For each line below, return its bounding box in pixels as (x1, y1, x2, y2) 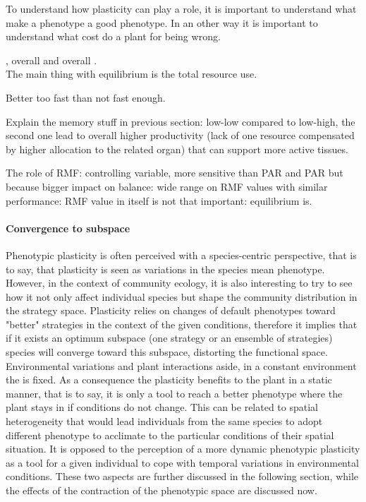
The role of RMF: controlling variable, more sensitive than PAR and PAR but (6, 165, 343, 180)
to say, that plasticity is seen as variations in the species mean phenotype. (6, 261, 325, 276)
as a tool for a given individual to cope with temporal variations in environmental (6, 455, 359, 470)
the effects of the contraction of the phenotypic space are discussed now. (6, 483, 317, 498)
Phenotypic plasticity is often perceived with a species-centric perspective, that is (6, 247, 357, 262)
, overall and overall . (6, 52, 97, 67)
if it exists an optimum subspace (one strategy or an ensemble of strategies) (6, 330, 333, 345)
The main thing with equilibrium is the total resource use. (6, 66, 257, 81)
